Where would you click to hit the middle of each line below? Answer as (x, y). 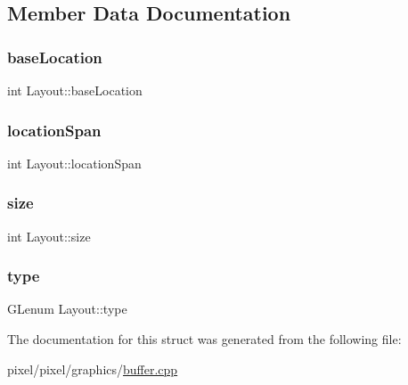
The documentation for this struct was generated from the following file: (204, 339)
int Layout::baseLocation (75, 90)
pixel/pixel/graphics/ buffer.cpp (93, 369)
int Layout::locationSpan (74, 163)
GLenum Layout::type (67, 309)
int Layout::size (49, 236)
